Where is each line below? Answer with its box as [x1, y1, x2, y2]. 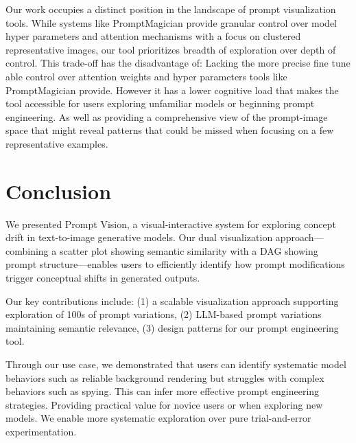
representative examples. [5, 136, 108, 150]
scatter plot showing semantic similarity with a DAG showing [59, 243, 318, 258]
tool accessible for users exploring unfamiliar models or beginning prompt [5, 96, 315, 111]
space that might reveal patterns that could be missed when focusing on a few [5, 123, 334, 137]
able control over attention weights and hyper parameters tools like [5, 69, 287, 83]
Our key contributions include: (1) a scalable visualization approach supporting [5, 293, 339, 308]
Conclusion [5, 177, 112, 205]
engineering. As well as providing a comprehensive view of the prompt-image [5, 109, 328, 124]
